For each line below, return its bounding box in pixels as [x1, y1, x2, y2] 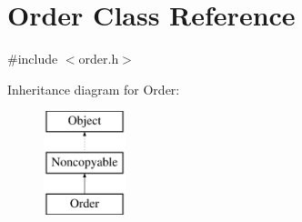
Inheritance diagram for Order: [7, 79, 180, 98]
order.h [78, 49, 119, 68]
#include [7, 49, 58, 68]
